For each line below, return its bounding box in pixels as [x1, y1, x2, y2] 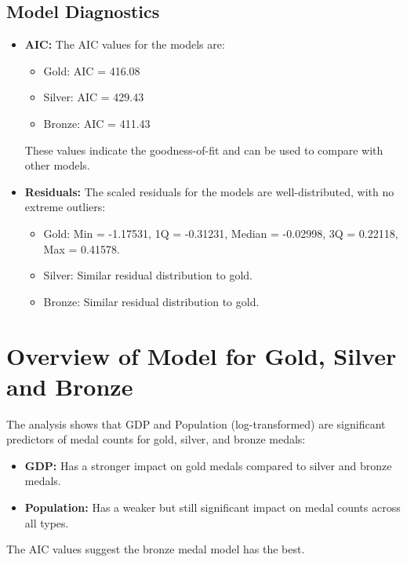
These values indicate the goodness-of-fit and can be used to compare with [24, 141, 383, 158]
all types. [24, 514, 69, 531]
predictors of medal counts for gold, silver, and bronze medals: [6, 431, 306, 447]
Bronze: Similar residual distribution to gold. [43, 293, 260, 309]
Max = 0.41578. [43, 240, 120, 257]
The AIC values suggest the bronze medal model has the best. [6, 541, 305, 557]
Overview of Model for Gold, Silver [6, 339, 397, 371]
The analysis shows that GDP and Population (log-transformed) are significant [6, 415, 386, 432]
